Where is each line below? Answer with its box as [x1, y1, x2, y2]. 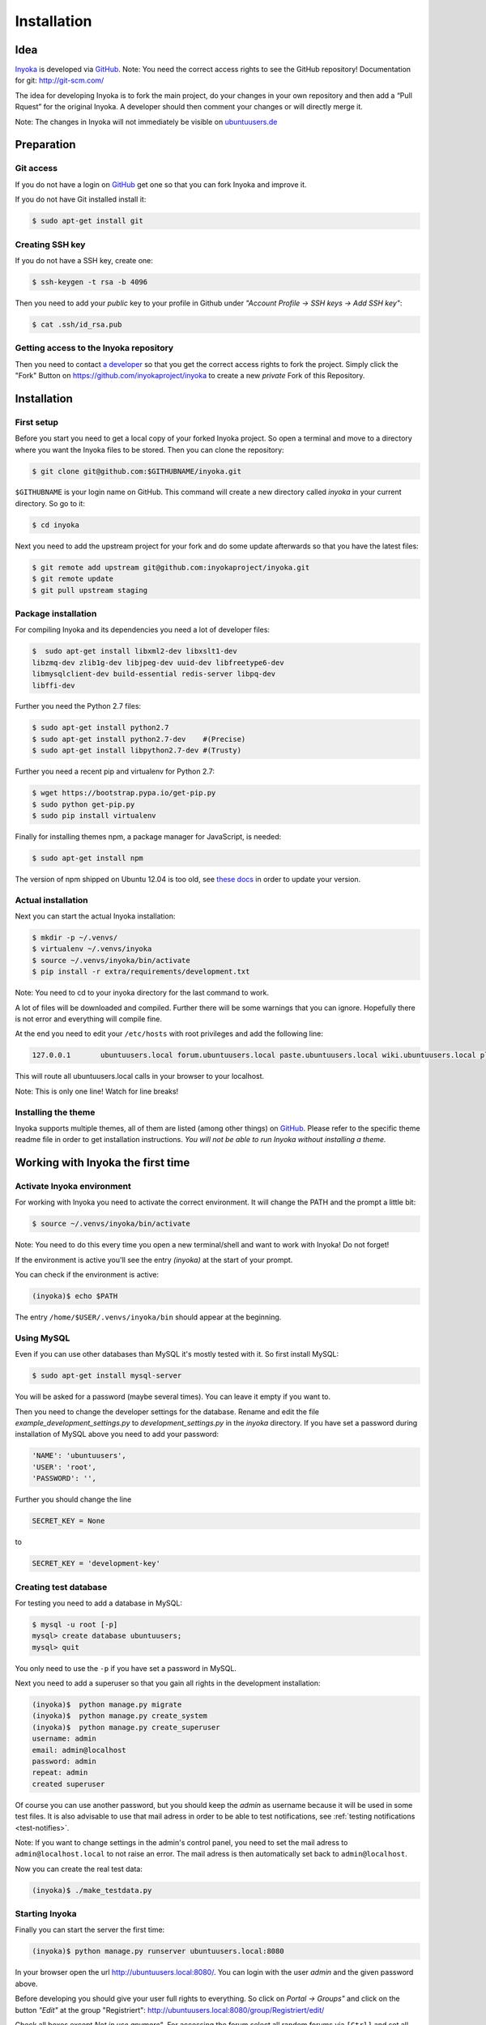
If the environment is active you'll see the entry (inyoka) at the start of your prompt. [15, 1255, 293, 1264]
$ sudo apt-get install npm [32, 853, 143, 863]
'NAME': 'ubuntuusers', [32, 1451, 127, 1460]
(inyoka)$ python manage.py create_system [32, 1712, 208, 1720]
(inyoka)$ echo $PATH [32, 1292, 118, 1301]
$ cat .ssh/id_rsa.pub [32, 320, 122, 329]
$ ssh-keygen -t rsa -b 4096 [32, 277, 148, 287]
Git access [15, 163, 58, 174]
